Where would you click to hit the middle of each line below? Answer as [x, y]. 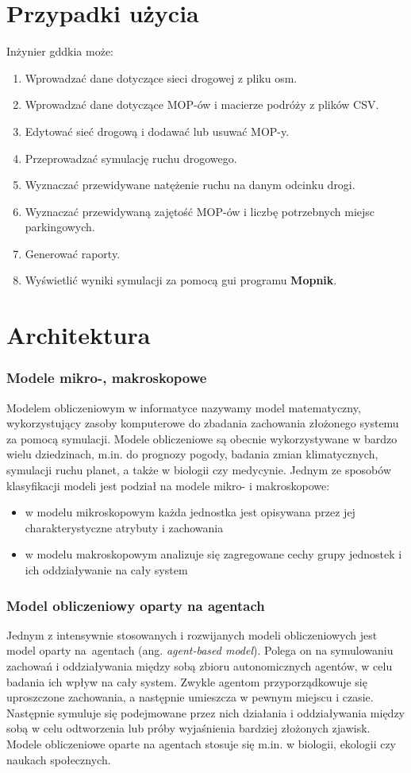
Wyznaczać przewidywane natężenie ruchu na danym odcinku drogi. [190, 185]
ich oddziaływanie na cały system [106, 570]
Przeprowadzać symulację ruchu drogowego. [131, 158]
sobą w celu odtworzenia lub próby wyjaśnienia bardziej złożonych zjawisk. [188, 728]
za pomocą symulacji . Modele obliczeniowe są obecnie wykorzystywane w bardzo [202, 438]
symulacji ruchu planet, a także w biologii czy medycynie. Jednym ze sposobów [199, 470]
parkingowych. [60, 227]
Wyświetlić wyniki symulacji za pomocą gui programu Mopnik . [181, 280]
